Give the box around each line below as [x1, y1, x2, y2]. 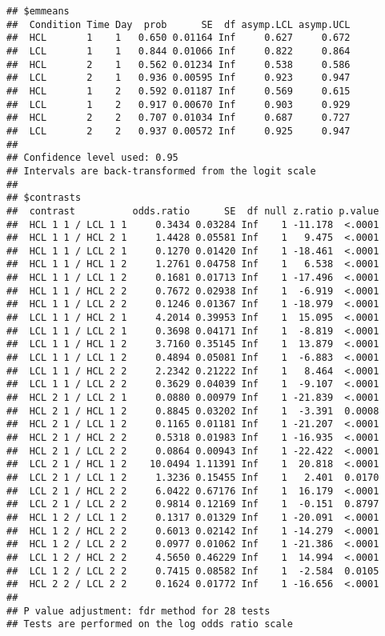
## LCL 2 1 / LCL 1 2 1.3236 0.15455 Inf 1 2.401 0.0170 [6, 471, 379, 483]
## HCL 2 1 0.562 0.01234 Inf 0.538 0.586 [6, 58, 351, 70]
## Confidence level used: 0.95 [6, 152, 178, 164]
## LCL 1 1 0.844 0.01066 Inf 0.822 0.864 [6, 45, 351, 57]
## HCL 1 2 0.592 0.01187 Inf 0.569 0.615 [6, 85, 351, 97]
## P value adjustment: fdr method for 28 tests [6, 605, 271, 617]
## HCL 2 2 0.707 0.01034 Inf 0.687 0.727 [6, 112, 351, 124]
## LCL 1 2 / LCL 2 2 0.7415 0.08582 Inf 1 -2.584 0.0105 [6, 565, 379, 577]
